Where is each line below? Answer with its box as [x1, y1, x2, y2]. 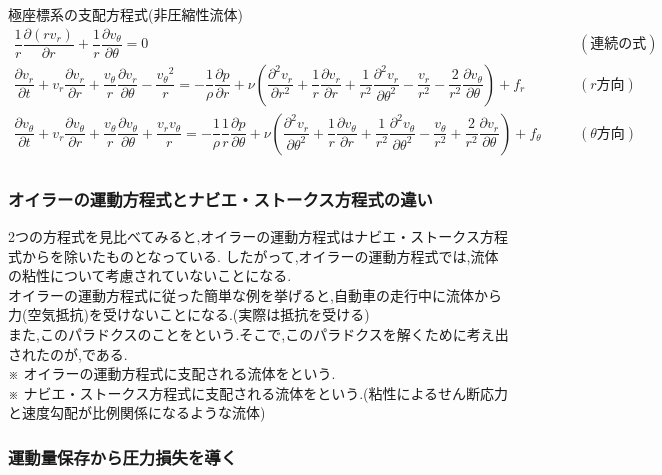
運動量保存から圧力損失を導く [8, 444, 238, 469]
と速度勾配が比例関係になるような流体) [8, 402, 266, 423]
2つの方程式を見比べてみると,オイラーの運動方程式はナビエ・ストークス [8, 226, 480, 246]
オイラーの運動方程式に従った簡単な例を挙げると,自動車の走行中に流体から [8, 284, 502, 305]
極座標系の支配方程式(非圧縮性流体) [8, 4, 243, 24]
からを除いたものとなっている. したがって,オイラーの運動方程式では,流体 [21, 245, 499, 266]
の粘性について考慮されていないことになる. [8, 265, 292, 286]
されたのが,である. [8, 343, 128, 364]
